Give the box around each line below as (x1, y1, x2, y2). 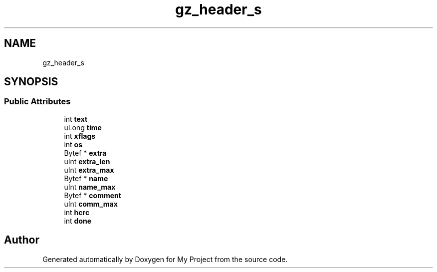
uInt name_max (64, 182, 116, 191)
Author (4, 234, 39, 247)
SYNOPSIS (4, 75, 58, 88)
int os (64, 140, 83, 149)
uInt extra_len (64, 157, 110, 166)
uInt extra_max (64, 165, 114, 174)
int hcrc (64, 208, 90, 217)
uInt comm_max (64, 199, 118, 208)
